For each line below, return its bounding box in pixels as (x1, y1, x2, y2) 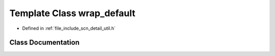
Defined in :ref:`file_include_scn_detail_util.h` (22, 25, 116, 31)
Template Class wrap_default (9, 8, 135, 19)
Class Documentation (9, 38, 80, 47)
